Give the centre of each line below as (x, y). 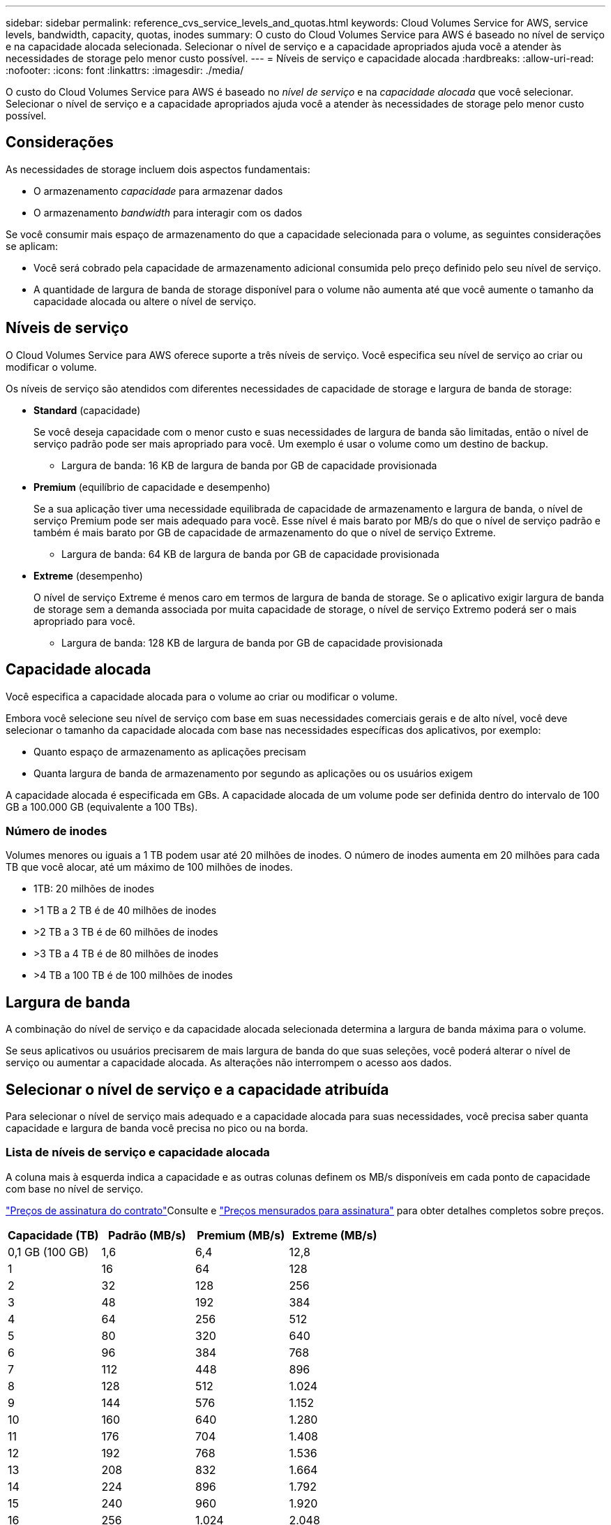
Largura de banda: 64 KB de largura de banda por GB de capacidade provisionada (250, 554)
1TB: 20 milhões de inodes (94, 889)
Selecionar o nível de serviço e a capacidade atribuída (197, 1089)
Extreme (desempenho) (88, 575)
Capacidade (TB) (53, 1235)
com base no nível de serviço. (75, 1188)
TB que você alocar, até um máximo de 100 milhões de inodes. (149, 867)
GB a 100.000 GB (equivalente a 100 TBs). (102, 806)
